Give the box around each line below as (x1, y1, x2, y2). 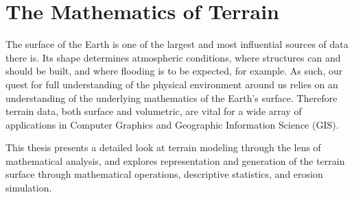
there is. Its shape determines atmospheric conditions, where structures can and (5, 50, 341, 64)
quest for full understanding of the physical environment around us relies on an (5, 77, 338, 91)
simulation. (5, 181, 52, 195)
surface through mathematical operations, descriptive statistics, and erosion (5, 167, 323, 181)
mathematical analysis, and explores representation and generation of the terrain (5, 153, 345, 168)
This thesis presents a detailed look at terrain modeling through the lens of (5, 140, 321, 155)
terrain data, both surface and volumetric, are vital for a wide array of (5, 104, 302, 118)
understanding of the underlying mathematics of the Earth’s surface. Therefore (5, 90, 338, 105)
